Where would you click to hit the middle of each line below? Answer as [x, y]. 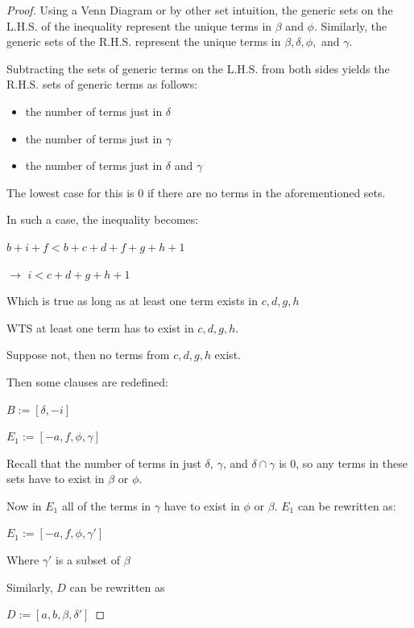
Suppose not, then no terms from [88, 355]
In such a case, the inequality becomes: [103, 219]
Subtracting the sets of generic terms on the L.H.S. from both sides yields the [198, 68]
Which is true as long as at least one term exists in [132, 301]
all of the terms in [106, 505]
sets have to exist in [56, 479]
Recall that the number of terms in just [104, 463]
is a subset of [88, 560]
